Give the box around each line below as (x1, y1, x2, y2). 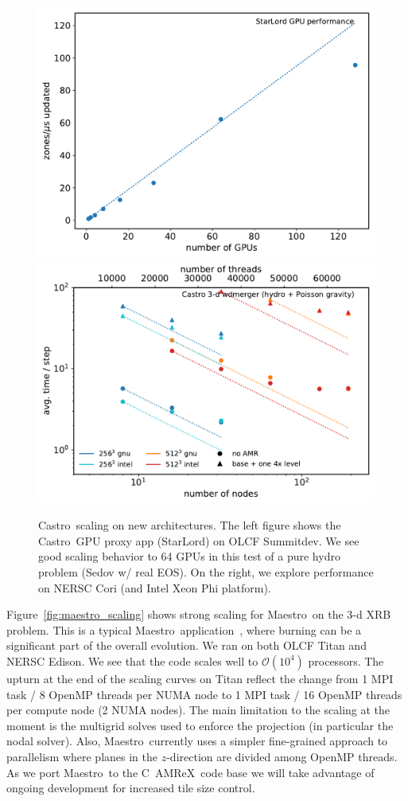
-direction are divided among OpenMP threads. (166, 748, 398, 764)
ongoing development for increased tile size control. (6, 780, 255, 796)
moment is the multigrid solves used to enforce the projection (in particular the (6, 717, 394, 733)
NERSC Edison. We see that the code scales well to (6, 652, 258, 669)
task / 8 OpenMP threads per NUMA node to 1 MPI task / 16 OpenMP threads (6, 686, 402, 702)
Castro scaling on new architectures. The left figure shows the (38, 517, 341, 533)
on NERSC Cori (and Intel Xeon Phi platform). (38, 579, 271, 596)
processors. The (308, 652, 384, 669)
